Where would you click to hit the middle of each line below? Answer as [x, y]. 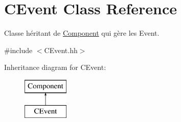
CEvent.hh [61, 50]
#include [18, 50]
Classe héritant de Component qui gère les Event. [82, 33]
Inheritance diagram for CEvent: [55, 67]
